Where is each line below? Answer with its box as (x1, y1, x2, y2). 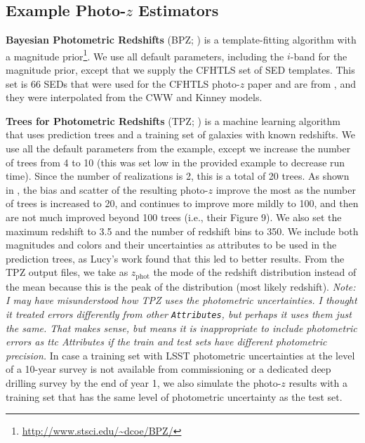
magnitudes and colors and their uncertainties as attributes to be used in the (6, 237, 337, 252)
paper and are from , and (247, 76, 356, 91)
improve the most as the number (215, 182, 356, 197)
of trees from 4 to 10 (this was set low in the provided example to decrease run (6, 154, 345, 169)
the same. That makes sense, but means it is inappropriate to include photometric (6, 320, 357, 335)
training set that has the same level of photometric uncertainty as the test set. (6, 389, 343, 404)
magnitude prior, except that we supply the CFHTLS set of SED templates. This (6, 62, 355, 77)
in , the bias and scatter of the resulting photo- (6, 182, 208, 197)
